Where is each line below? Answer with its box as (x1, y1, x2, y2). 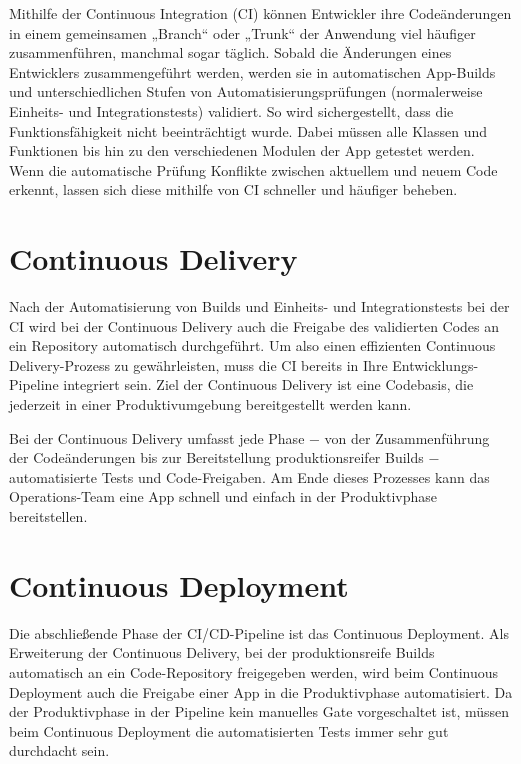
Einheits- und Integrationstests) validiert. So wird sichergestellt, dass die (9, 100, 454, 121)
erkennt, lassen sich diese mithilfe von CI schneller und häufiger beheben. (9, 179, 458, 200)
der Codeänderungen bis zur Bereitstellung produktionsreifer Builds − (9, 447, 440, 468)
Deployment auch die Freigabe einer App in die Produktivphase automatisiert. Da (9, 681, 513, 702)
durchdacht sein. (9, 740, 110, 761)
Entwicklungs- (392, 354, 479, 375)
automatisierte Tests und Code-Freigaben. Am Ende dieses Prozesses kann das (9, 466, 490, 487)
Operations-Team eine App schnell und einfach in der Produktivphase (9, 486, 437, 507)
